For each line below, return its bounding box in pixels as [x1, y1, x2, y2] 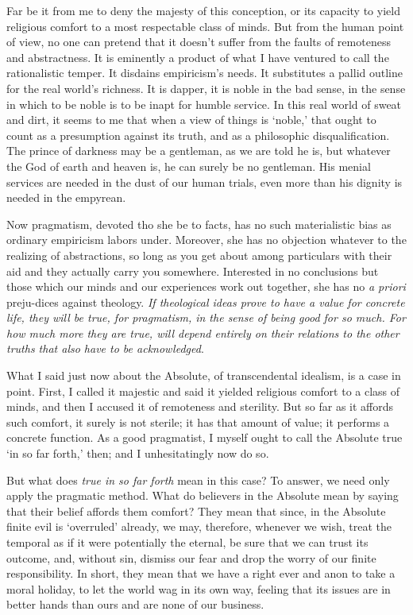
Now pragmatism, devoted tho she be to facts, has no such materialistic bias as [6, 215, 392, 232]
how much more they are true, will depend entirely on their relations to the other [6, 324, 399, 341]
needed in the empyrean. [6, 189, 126, 206]
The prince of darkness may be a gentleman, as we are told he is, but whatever [6, 142, 391, 159]
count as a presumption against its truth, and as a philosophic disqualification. [6, 126, 390, 143]
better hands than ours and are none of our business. [6, 596, 264, 613]
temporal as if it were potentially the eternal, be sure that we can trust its [6, 534, 369, 550]
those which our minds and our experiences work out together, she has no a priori [6, 278, 406, 295]
